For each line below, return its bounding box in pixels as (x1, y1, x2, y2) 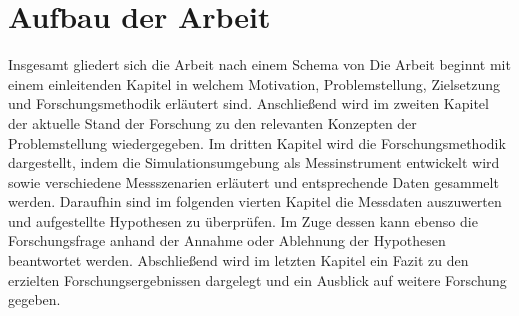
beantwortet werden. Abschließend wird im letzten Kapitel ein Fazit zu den (8, 250, 469, 271)
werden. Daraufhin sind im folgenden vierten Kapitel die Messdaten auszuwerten (8, 191, 502, 212)
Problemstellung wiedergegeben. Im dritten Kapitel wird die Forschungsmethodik (8, 132, 506, 153)
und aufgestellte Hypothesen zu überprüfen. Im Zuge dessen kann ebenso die (8, 210, 478, 231)
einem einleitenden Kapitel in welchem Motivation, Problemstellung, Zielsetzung (8, 73, 500, 94)
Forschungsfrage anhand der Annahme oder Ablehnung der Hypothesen (8, 230, 446, 251)
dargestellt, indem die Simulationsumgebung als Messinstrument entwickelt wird (8, 152, 500, 173)
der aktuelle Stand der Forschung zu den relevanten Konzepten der (8, 112, 417, 133)
